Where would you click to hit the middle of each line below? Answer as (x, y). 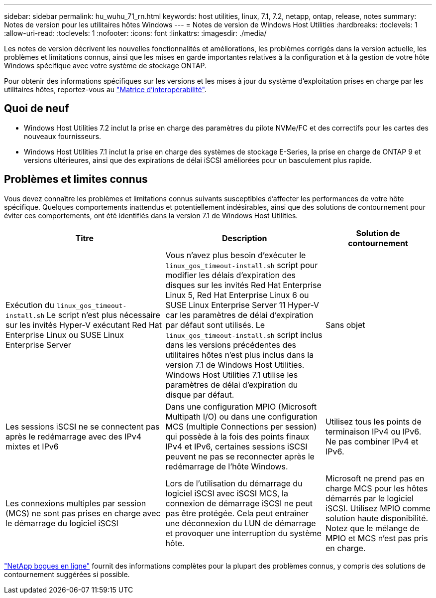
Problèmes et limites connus (76, 179)
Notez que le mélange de (373, 528)
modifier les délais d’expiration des (230, 275)
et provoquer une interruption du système (243, 533)
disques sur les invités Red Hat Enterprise (243, 285)
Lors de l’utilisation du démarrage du (234, 483)
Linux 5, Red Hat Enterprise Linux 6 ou (237, 295)
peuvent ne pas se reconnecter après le (240, 456)
